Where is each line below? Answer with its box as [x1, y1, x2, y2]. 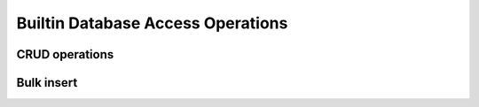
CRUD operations [16, 47, 114, 62]
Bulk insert [16, 75, 78, 90]
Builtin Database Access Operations [16, 13, 288, 33]
